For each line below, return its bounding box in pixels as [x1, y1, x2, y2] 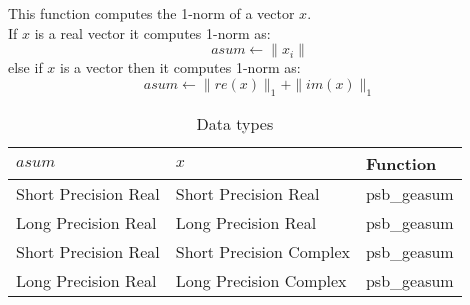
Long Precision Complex [175, 268, 347, 292]
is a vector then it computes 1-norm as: [60, 57, 301, 78]
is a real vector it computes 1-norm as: [34, 22, 271, 43]
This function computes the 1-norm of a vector [8, 3, 295, 23]
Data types [196, 111, 274, 135]
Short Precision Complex [175, 239, 350, 263]
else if [8, 57, 43, 78]
